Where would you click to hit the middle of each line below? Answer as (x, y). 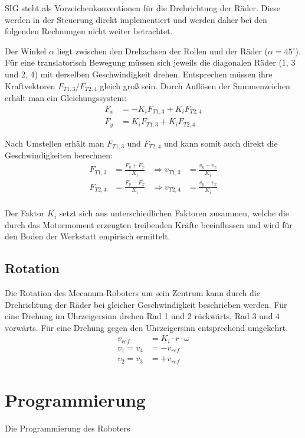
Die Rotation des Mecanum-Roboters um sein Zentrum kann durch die (132, 293)
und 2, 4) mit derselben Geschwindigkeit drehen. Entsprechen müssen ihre (139, 74)
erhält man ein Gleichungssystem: (66, 98)
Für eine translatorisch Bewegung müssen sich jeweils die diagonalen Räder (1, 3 (150, 62)
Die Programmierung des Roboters (68, 428)
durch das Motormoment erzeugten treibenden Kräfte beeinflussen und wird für (149, 224)
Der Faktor (25, 213)
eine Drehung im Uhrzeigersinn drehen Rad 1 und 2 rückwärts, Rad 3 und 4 (142, 316)
